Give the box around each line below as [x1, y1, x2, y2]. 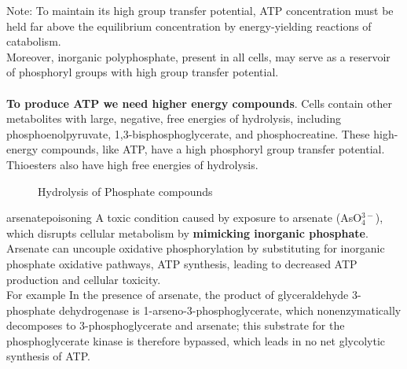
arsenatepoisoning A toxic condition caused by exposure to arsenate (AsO [6, 209, 362, 226]
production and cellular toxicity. [6, 271, 161, 287]
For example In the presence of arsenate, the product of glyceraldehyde [6, 286, 349, 303]
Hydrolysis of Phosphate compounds [38, 183, 213, 199]
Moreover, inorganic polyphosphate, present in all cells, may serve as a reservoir [6, 48, 390, 65]
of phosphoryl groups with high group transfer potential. [6, 64, 279, 80]
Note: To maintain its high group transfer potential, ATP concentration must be [6, 2, 394, 18]
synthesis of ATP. [6, 348, 90, 364]
